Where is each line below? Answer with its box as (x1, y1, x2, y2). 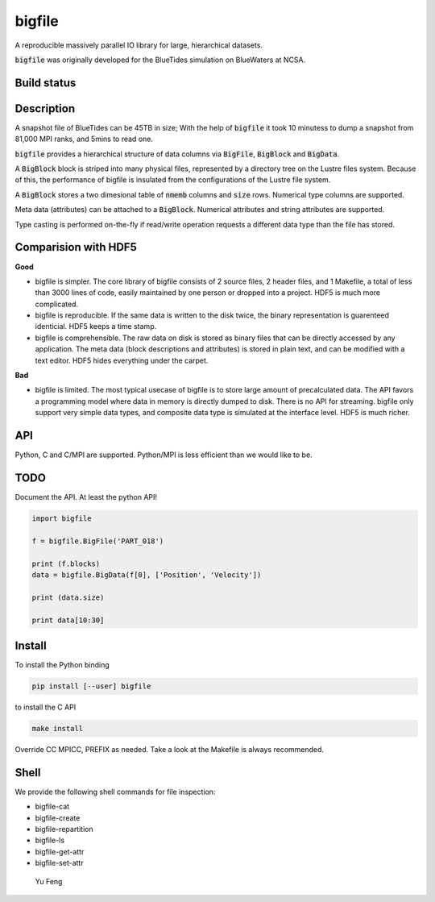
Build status (14, 76, 77, 89)
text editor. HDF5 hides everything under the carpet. (35, 355, 209, 365)
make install (31, 724, 84, 733)
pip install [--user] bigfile (31, 681, 151, 691)
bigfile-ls (35, 835, 64, 846)
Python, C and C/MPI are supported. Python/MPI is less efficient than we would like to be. (14, 450, 313, 459)
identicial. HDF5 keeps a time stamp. (35, 322, 157, 331)
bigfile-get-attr (35, 846, 85, 856)
